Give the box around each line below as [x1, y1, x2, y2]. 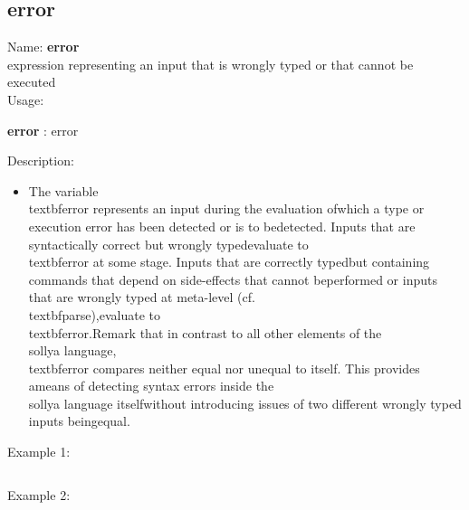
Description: [7, 151, 74, 170]
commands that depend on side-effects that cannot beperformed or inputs [28, 269, 437, 288]
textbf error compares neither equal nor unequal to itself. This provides [28, 358, 420, 377]
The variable [28, 181, 99, 200]
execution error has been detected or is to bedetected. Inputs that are [28, 216, 416, 235]
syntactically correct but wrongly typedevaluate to [28, 234, 309, 253]
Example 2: [7, 485, 71, 504]
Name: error [7, 37, 80, 56]
